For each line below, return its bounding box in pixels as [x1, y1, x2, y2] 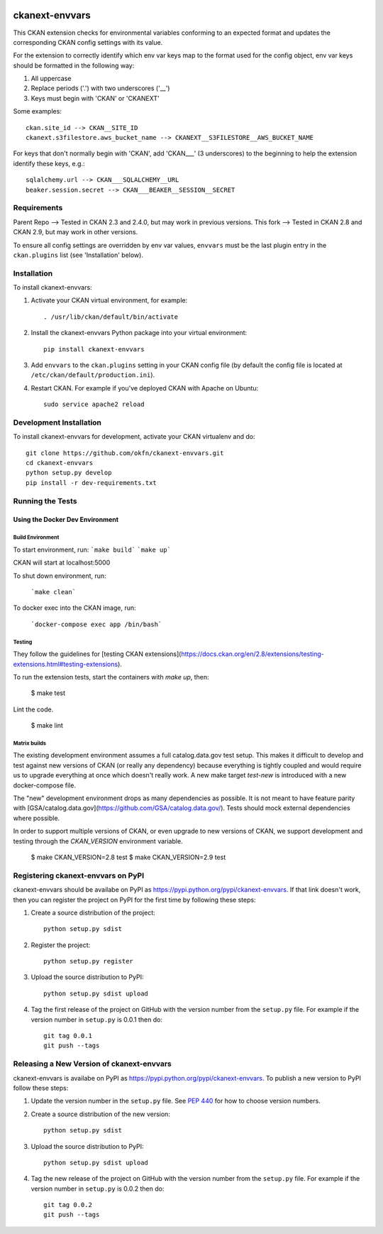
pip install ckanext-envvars [43, 345, 145, 353]
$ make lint [30, 721, 64, 730]
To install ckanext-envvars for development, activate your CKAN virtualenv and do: [13, 432, 255, 441]
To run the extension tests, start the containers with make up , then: [13, 672, 209, 681]
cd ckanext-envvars [26, 459, 94, 467]
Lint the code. [13, 705, 54, 714]
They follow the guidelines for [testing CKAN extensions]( [13, 650, 182, 658]
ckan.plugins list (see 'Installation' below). [13, 251, 143, 259]
